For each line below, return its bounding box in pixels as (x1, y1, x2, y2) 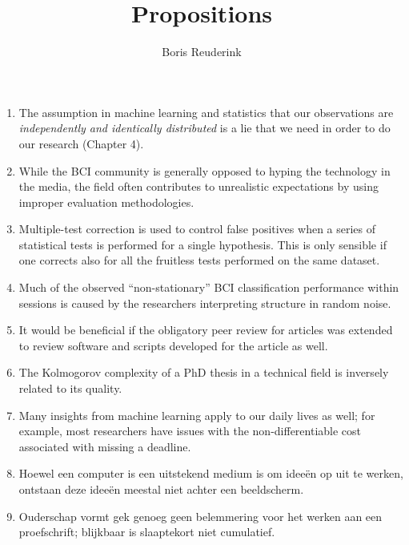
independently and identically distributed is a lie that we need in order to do (18, 119, 391, 136)
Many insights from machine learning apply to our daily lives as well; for (18, 406, 375, 423)
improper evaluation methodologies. (18, 193, 194, 210)
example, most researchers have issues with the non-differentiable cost (18, 422, 362, 439)
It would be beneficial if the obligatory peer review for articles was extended (18, 321, 393, 338)
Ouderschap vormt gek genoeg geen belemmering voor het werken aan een (18, 507, 383, 524)
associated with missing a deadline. (18, 438, 191, 454)
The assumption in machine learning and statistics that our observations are (18, 103, 394, 120)
